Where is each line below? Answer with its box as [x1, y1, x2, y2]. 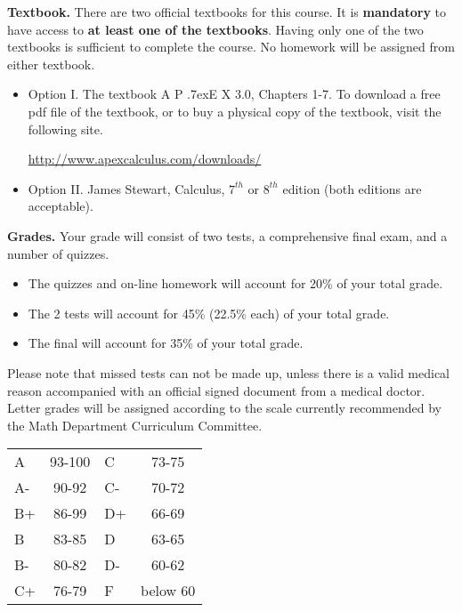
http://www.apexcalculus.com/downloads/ [28, 149, 262, 168]
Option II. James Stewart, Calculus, [28, 179, 225, 197]
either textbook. [7, 54, 95, 73]
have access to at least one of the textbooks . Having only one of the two [7, 20, 424, 38]
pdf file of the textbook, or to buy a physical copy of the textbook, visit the [28, 101, 442, 120]
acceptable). [28, 197, 93, 215]
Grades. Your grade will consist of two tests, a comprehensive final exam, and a [7, 226, 448, 245]
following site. [28, 119, 103, 138]
